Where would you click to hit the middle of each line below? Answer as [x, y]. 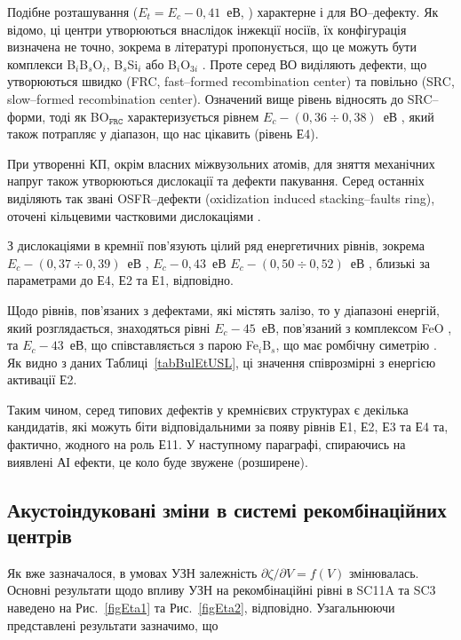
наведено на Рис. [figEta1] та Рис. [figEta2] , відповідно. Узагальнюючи [201, 608]
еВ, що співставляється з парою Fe [164, 345]
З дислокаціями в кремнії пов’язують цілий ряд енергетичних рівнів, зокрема [216, 245]
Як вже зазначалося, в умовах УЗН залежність [132, 572]
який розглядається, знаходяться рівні [109, 327]
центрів [40, 536]
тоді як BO [79, 116]
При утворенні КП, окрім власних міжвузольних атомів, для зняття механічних [221, 163]
